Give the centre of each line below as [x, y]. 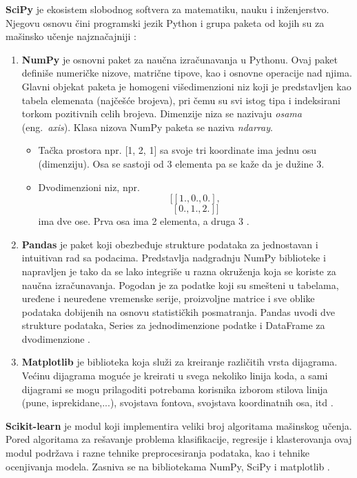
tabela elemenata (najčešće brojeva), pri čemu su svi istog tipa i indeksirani [181, 100]
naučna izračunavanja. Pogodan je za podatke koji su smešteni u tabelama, [180, 285]
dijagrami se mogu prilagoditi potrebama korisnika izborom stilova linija [175, 389]
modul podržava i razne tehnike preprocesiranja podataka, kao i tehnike [157, 453]
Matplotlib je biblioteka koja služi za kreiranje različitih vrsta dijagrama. [180, 362]
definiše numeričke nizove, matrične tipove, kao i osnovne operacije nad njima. [187, 73]
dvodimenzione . [56, 338]
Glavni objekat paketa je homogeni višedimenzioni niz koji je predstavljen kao [186, 86]
